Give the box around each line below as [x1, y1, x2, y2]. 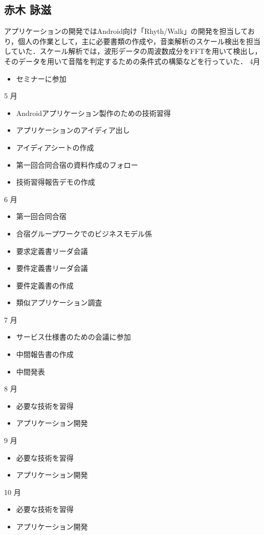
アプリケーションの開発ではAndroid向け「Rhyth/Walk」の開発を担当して [4, 26, 248, 36]
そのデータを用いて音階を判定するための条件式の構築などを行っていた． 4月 [4, 55, 260, 66]
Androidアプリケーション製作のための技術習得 [16, 107, 171, 118]
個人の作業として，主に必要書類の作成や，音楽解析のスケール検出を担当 [18, 35, 261, 46]
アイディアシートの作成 [16, 142, 94, 152]
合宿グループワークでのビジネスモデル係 [16, 228, 152, 239]
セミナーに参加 [16, 73, 67, 84]
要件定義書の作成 [16, 280, 74, 290]
